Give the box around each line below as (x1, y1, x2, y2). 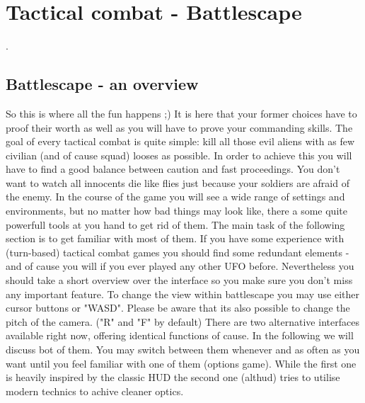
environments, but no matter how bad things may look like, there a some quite (6, 203, 347, 218)
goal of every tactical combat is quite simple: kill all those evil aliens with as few (6, 134, 355, 149)
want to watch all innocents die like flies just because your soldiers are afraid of (6, 175, 349, 190)
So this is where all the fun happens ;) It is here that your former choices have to (6, 106, 357, 120)
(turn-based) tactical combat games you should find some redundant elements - (6, 244, 349, 259)
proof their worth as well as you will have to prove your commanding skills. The (6, 120, 353, 135)
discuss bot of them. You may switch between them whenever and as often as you (6, 342, 360, 357)
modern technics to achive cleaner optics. (6, 383, 184, 398)
